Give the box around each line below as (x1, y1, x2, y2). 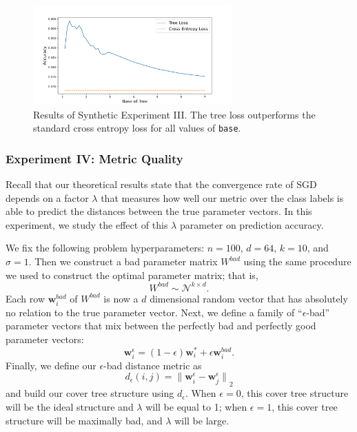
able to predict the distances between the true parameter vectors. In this (6, 204, 312, 218)
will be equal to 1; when (145, 400, 247, 414)
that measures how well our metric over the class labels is (101, 190, 344, 205)
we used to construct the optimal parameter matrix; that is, (6, 267, 258, 282)
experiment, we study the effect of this (6, 217, 168, 232)
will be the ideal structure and (6, 400, 134, 414)
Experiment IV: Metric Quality (6, 150, 183, 167)
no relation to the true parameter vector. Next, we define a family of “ (6, 305, 303, 319)
